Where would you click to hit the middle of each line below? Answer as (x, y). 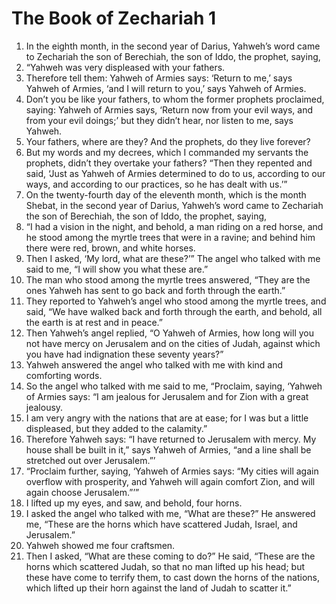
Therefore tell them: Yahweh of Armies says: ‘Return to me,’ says (159, 78)
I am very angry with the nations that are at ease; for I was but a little (167, 418)
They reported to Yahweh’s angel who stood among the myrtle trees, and (176, 301)
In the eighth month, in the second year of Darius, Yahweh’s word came (173, 46)
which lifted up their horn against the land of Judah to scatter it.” (158, 588)
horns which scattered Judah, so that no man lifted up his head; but (165, 566)
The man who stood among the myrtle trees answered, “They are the (168, 279)
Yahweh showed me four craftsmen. (100, 545)
